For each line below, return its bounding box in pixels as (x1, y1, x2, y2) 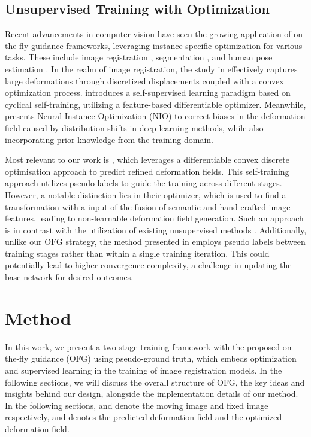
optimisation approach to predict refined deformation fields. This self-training (5, 165, 289, 177)
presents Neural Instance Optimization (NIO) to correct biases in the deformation (5, 110, 306, 122)
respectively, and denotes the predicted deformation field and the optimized (5, 411, 282, 423)
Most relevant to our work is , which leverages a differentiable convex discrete (5, 153, 289, 166)
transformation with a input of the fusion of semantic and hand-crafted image (5, 200, 291, 213)
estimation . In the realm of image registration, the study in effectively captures (5, 62, 298, 75)
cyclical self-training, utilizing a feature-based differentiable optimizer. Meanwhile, (5, 98, 306, 110)
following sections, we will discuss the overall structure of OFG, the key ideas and (5, 375, 305, 388)
